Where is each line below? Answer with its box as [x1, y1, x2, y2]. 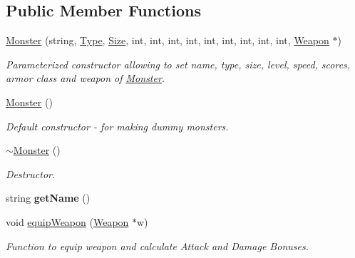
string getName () [6, 190, 91, 205]
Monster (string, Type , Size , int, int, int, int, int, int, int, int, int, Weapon [6, 33, 329, 48]
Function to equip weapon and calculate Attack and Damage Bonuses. [6, 238, 309, 253]
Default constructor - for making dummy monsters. [6, 118, 229, 133]
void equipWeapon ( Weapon [6, 214, 129, 229]
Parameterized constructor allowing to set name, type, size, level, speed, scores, [6, 56, 351, 71]
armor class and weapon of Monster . [6, 71, 165, 86]
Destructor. [6, 166, 56, 181]
